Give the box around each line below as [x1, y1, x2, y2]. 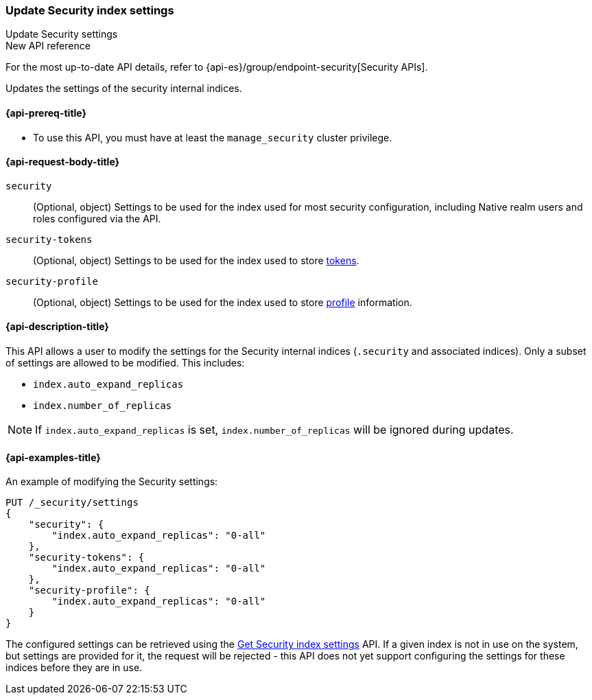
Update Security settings [5, 28, 118, 40]
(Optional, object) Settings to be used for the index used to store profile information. [33, 296, 412, 308]
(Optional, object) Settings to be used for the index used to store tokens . [33, 254, 359, 266]
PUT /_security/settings [5, 497, 139, 509]
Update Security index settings [5, 3, 174, 17]
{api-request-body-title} [5, 156, 120, 168]
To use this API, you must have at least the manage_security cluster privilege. [33, 131, 392, 143]
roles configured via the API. [33, 212, 161, 224]
